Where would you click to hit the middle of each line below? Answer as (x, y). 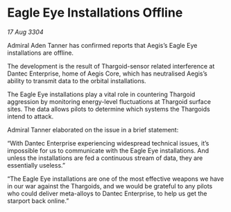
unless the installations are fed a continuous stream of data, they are (105, 158)
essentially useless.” (36, 165)
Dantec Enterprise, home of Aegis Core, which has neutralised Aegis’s (108, 73)
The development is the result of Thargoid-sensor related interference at (111, 66)
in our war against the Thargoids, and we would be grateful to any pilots (110, 186)
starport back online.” (38, 201)
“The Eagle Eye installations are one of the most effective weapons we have (115, 179)
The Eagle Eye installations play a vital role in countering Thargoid (101, 94)
